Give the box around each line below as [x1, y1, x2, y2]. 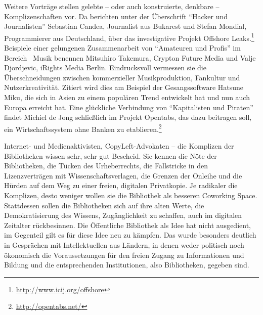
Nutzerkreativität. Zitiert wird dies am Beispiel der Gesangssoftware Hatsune [4, 82, 244, 93]
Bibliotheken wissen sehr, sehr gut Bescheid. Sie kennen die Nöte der [4, 150, 217, 161]
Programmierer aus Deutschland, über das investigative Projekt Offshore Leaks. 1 [4, 31, 254, 43]
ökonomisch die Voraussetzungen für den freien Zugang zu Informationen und [4, 249, 244, 260]
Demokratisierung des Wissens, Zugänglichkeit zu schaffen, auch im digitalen [4, 210, 242, 220]
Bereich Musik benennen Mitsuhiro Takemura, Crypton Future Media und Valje [4, 52, 256, 63]
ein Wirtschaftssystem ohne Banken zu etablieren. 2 [4, 122, 162, 134]
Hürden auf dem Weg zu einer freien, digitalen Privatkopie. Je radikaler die [4, 180, 238, 191]
